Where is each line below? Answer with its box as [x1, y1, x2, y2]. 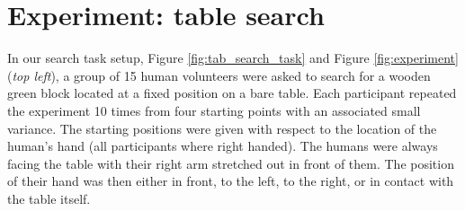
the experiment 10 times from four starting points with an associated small [7, 101, 421, 119]
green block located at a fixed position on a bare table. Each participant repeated [7, 84, 457, 102]
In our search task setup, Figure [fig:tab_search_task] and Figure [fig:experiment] [7, 48, 459, 67]
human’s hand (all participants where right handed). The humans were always [7, 136, 438, 155]
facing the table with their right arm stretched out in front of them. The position [7, 154, 454, 172]
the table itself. [7, 189, 91, 207]
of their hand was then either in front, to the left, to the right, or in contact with [7, 171, 454, 190]
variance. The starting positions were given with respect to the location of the [7, 119, 437, 137]
